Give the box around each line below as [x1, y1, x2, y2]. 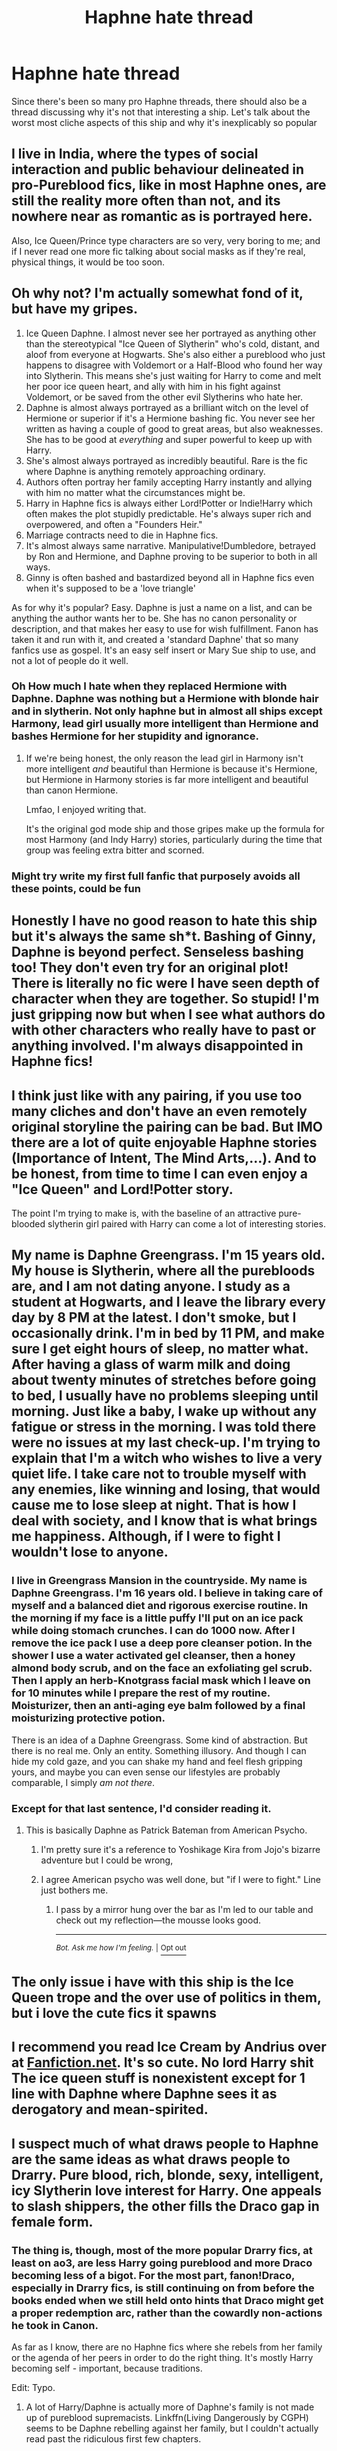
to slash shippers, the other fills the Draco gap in [11, 2197, 320, 2215]
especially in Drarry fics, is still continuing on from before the [11, 2281, 315, 2295]
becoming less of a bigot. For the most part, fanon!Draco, [11, 2268, 295, 2282]
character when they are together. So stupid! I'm [11, 991, 320, 1008]
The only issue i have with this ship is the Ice [11, 1974, 294, 1991]
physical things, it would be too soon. [11, 256, 166, 268]
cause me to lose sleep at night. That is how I [11, 1497, 297, 1514]
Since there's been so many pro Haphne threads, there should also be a [11, 95, 308, 107]
